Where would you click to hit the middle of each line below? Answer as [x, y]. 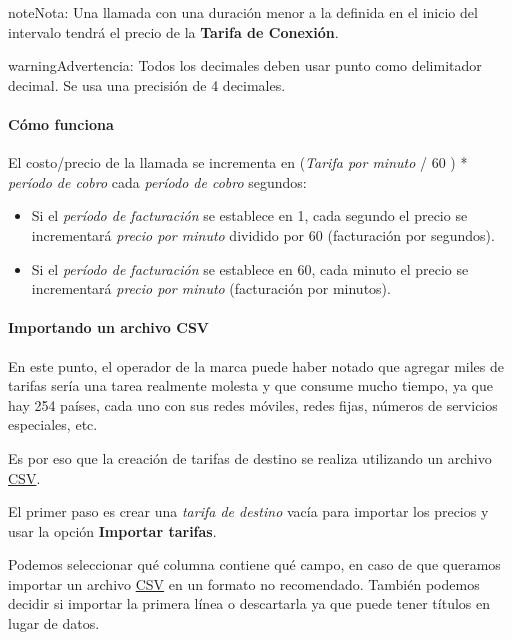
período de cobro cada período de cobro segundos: [157, 181]
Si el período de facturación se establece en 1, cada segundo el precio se [249, 215]
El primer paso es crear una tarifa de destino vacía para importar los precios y [248, 511]
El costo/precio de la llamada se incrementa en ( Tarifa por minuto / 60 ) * [238, 162]
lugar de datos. [54, 623]
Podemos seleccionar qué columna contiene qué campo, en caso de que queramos [254, 564]
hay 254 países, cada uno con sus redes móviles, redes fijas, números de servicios [253, 404]
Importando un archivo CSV [109, 327]
